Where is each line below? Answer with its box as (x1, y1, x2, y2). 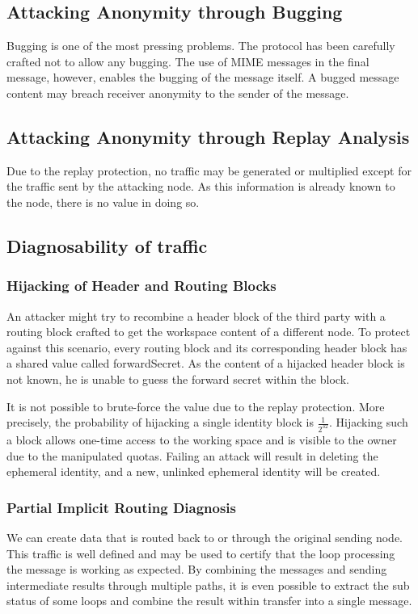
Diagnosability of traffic (6, 233, 208, 258)
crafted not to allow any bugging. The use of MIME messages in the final (6, 53, 369, 69)
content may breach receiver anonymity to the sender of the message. (6, 84, 349, 101)
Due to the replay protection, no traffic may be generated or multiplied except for (6, 162, 412, 179)
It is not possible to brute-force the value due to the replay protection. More (6, 397, 385, 414)
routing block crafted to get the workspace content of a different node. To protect (6, 323, 411, 340)
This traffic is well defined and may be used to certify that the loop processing (6, 545, 395, 561)
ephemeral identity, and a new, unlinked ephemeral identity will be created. (6, 463, 381, 480)
